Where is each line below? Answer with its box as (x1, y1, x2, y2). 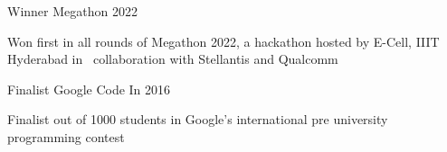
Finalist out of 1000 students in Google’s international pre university (7, 110, 388, 129)
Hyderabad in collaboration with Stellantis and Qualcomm (7, 49, 338, 68)
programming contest (7, 127, 125, 146)
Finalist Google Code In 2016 (7, 79, 171, 98)
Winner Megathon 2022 (7, 2, 138, 20)
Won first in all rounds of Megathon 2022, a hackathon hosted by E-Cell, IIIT (7, 31, 440, 50)
